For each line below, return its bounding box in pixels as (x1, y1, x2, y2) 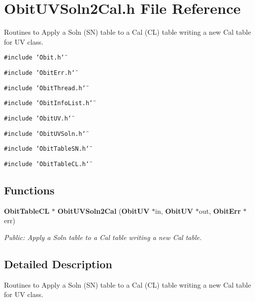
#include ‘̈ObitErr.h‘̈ (4, 69, 75, 76)
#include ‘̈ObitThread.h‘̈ (4, 84, 86, 92)
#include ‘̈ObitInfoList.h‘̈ (4, 100, 93, 107)
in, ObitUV (155, 205, 193, 216)
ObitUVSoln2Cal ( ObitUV (57, 205, 150, 216)
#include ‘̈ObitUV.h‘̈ (4, 115, 72, 122)
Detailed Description (4, 256, 113, 271)
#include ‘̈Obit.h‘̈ (4, 54, 64, 61)
